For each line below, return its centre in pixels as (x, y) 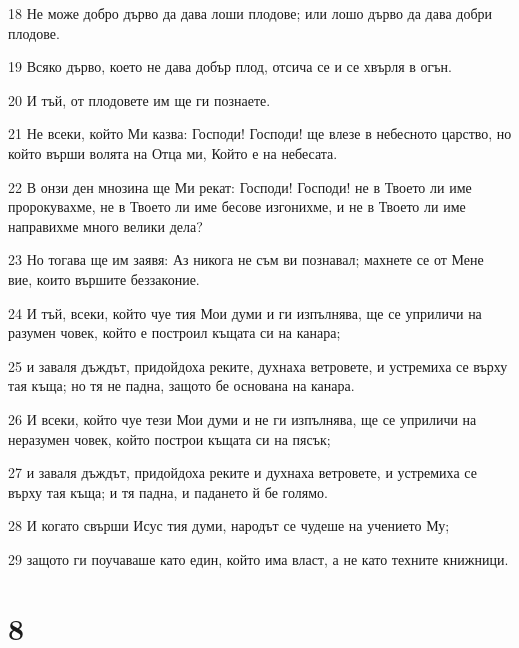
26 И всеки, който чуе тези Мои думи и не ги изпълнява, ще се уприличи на (242, 418)
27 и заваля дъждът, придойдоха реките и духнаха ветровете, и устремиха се (242, 472)
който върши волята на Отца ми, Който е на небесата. (173, 152)
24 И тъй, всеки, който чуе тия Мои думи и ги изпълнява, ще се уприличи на (245, 312)
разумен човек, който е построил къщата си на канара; (174, 332)
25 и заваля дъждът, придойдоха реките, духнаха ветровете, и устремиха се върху (258, 365)
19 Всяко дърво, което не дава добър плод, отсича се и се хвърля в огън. (230, 66)
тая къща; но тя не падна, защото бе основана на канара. (181, 385)
